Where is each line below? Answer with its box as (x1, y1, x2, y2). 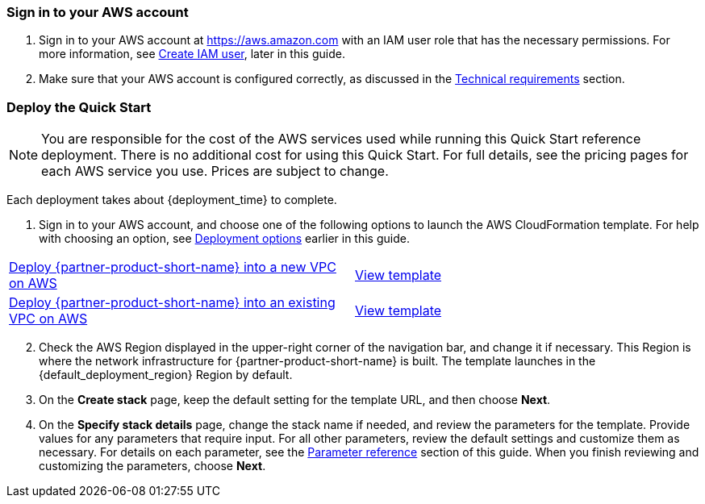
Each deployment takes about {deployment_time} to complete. (6, 193, 337, 207)
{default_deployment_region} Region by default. (39, 368, 293, 382)
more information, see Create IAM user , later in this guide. (39, 47, 345, 61)
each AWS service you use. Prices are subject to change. (41, 163, 389, 180)
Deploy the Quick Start (6, 98, 152, 115)
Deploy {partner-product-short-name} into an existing (9, 294, 336, 311)
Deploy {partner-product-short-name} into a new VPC (9, 259, 336, 276)
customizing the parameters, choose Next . (39, 459, 266, 473)
